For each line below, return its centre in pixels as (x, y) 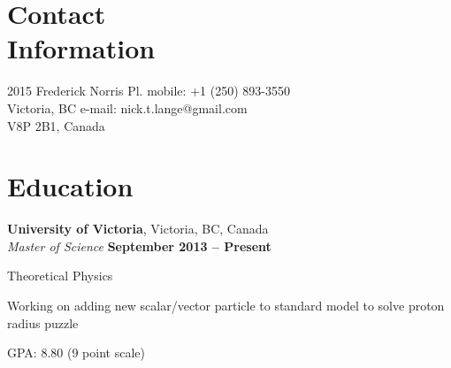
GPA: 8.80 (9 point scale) (76, 353)
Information (81, 48)
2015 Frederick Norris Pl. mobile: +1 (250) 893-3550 (149, 91)
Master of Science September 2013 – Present (139, 245)
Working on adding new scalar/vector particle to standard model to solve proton (226, 305)
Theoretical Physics (60, 276)
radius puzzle (43, 322)
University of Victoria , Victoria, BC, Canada (138, 229)
